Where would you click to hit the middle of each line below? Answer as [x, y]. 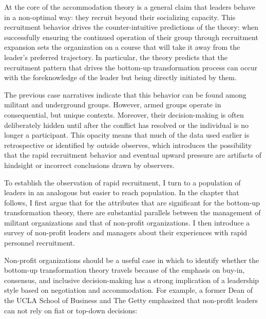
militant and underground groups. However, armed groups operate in [113, 105]
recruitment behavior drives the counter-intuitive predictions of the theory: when [131, 27]
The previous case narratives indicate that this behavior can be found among [125, 94]
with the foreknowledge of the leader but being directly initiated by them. [120, 77]
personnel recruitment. [40, 243]
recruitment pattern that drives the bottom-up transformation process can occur [131, 67]
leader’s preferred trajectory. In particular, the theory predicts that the [116, 57]
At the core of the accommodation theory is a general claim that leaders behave [130, 7]
